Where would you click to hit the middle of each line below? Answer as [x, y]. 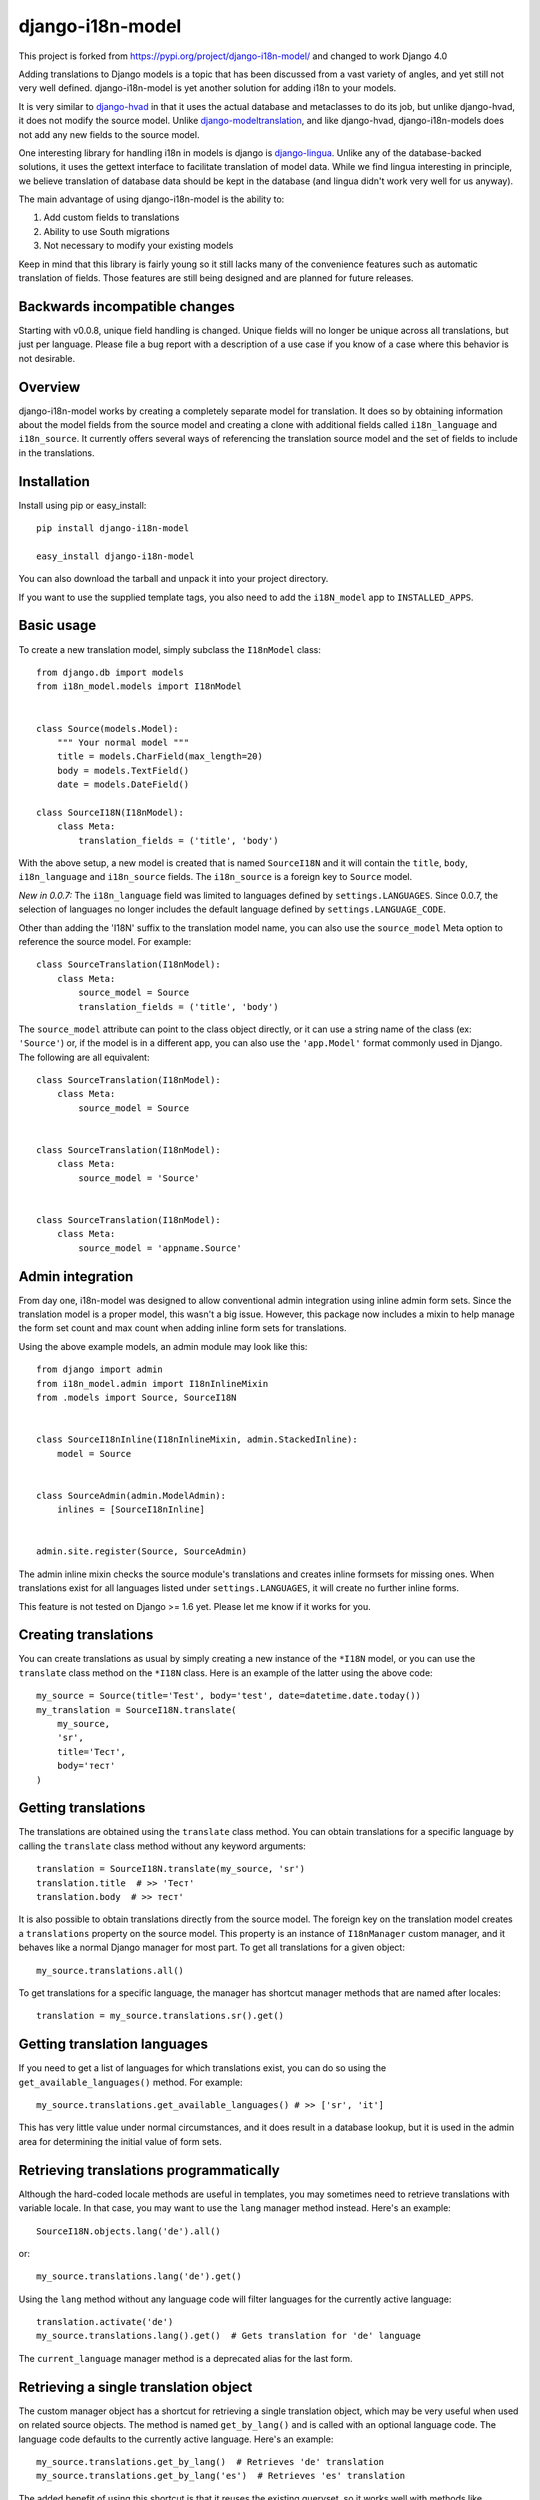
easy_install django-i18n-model [115, 556]
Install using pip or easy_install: [82, 505]
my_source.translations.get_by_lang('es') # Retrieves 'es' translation [221, 2476]
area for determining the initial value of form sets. [120, 2141]
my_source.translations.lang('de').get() [139, 2276]
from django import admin [100, 1369]
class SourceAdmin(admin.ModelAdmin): [131, 1495]
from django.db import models [110, 672]
